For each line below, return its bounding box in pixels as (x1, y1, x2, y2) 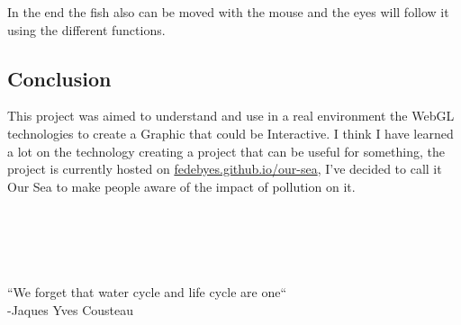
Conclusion (7, 64, 112, 92)
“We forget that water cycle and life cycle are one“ (7, 283, 287, 302)
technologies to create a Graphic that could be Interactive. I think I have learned (7, 123, 454, 142)
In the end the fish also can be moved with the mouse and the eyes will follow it (7, 3, 449, 21)
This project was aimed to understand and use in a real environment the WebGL (7, 106, 455, 125)
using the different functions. (7, 20, 166, 39)
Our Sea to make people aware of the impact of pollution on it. (7, 176, 356, 195)
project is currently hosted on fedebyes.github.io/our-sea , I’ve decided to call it (7, 159, 442, 178)
